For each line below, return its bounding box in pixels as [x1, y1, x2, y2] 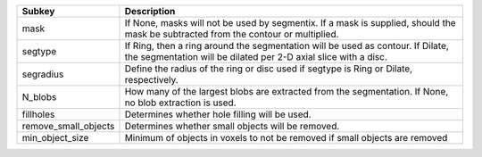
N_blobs [21, 91, 57, 103]
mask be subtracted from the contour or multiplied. [124, 28, 339, 40]
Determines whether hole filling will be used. [124, 108, 312, 120]
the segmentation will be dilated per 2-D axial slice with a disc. [124, 51, 388, 62]
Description [124, 5, 176, 17]
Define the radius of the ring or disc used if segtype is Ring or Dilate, [124, 62, 413, 75]
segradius [21, 68, 64, 80]
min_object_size [21, 132, 89, 144]
